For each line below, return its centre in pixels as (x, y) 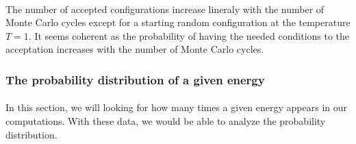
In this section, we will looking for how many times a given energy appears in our (176, 107)
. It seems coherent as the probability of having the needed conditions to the (189, 35)
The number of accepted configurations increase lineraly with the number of (165, 9)
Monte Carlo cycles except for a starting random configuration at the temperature (178, 22)
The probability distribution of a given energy (135, 79)
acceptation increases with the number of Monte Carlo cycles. (135, 49)
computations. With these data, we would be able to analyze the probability (166, 121)
